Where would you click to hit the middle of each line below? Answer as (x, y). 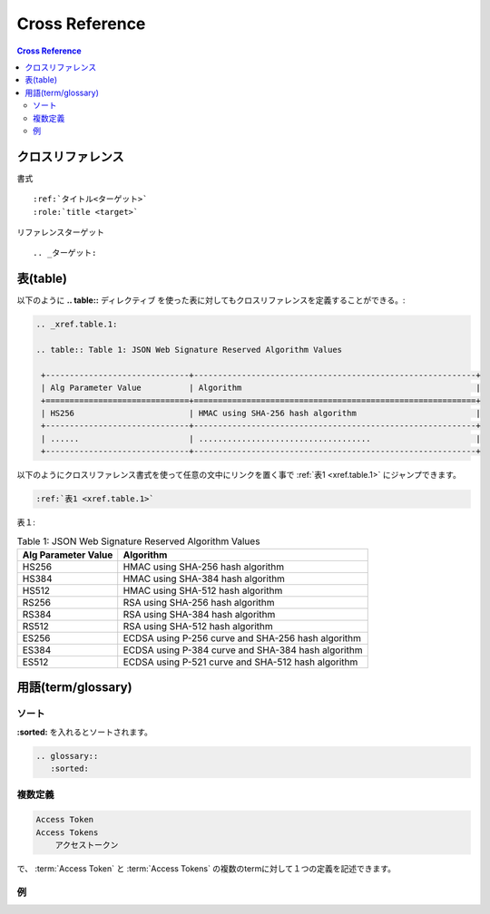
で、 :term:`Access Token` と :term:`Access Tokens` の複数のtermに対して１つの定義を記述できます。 (206, 868)
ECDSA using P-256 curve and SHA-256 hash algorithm (242, 637)
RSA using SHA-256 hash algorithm (199, 602)
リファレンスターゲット (60, 232)
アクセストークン (87, 845)
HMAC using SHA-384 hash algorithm (204, 579)
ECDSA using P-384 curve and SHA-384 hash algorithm (243, 650)
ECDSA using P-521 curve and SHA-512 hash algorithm (240, 662)
